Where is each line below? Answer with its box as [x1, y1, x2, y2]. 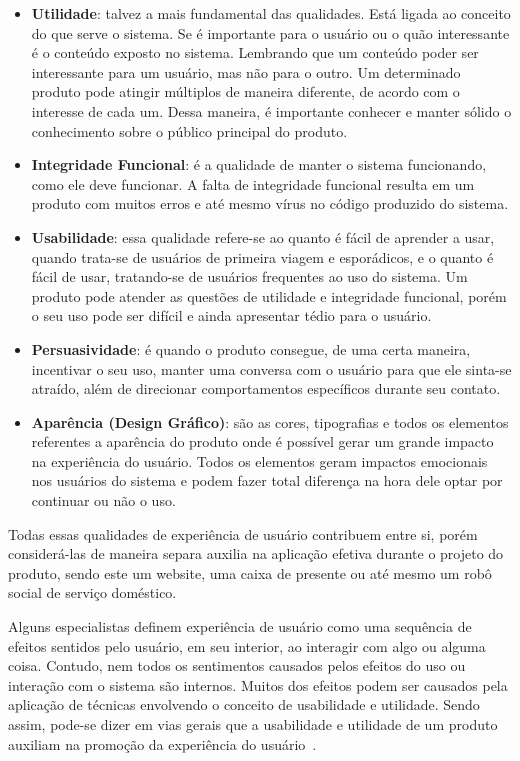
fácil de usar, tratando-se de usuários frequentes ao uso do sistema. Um [31, 266, 468, 287]
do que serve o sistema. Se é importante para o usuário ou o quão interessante [31, 22, 510, 43]
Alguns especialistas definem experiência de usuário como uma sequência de [8, 616, 472, 637]
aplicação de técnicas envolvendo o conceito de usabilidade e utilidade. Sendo [8, 694, 480, 715]
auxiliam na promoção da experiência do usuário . [8, 733, 317, 754]
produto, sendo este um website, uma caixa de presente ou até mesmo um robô [8, 562, 492, 583]
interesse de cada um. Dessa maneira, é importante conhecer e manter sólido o [31, 100, 512, 121]
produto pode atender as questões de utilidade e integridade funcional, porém [31, 285, 507, 306]
